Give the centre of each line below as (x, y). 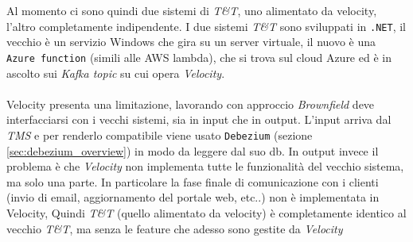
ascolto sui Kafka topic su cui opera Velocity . (116, 73)
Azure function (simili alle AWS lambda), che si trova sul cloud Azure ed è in (199, 57)
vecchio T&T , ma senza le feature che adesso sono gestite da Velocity (175, 228)
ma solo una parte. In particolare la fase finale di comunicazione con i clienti (193, 181)
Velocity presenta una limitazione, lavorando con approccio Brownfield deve (191, 104)
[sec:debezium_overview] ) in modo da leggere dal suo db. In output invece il (193, 150)
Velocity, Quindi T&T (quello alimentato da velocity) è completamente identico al (206, 212)
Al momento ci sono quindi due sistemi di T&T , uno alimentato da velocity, (192, 10)
